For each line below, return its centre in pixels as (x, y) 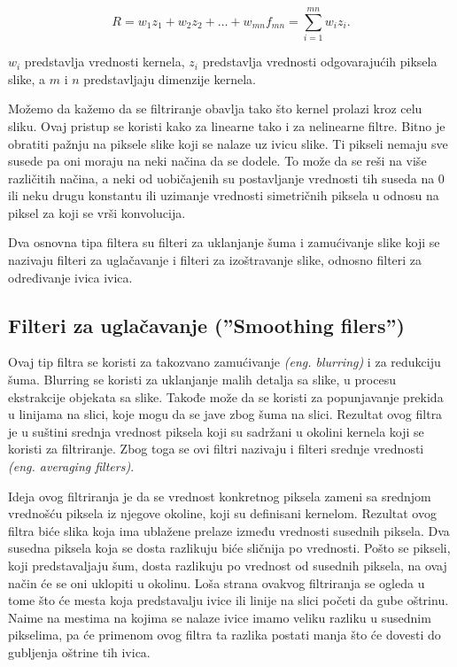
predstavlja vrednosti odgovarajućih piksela (320, 62)
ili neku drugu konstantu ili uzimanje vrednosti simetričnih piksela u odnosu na (224, 195)
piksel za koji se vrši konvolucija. (97, 212)
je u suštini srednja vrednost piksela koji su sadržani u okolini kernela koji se (216, 431)
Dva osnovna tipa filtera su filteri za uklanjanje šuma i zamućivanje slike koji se (224, 242)
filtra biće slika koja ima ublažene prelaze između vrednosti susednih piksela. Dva (229, 530)
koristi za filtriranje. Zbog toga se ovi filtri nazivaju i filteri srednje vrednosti (216, 449)
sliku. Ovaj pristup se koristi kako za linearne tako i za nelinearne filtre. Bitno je (227, 125)
